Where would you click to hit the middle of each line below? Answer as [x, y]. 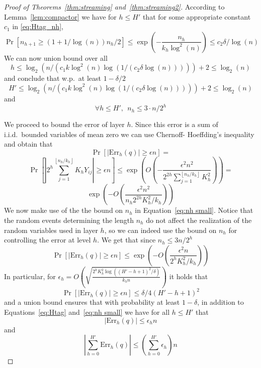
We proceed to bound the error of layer [64, 124]
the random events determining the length [69, 220]
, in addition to [221, 302]
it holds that [189, 276]
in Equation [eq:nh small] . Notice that [194, 210]
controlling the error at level [48, 240]
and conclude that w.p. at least [53, 78]
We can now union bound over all [56, 57]
